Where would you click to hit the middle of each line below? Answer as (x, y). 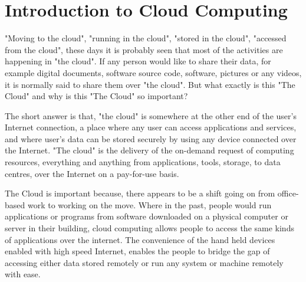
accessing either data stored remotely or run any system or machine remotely (144, 262)
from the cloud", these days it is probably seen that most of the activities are (144, 49)
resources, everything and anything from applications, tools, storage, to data (143, 162)
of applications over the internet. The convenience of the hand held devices (140, 239)
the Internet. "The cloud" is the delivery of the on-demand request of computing (149, 150)
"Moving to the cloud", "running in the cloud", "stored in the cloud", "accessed (146, 38)
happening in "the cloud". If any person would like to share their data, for (138, 61)
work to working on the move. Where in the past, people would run (149, 204)
